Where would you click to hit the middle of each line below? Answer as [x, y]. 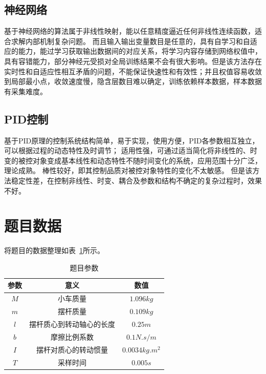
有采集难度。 [26, 91]
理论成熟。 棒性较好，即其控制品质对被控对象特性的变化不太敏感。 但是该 [128, 170]
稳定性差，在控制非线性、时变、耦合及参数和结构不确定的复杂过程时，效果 [136, 180]
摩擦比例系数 [72, 336]
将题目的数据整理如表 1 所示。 [54, 250]
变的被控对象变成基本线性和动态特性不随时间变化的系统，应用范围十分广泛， [133, 160]
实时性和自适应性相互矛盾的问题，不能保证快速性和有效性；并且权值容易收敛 [133, 71]
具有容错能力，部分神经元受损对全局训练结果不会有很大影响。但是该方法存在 [133, 61]
